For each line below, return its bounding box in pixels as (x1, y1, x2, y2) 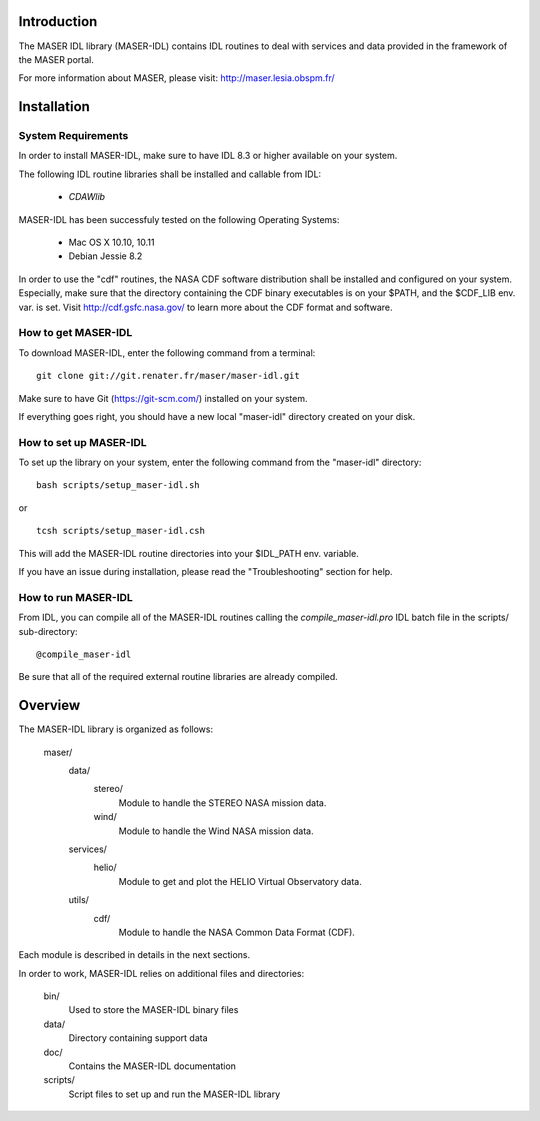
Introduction (18, 13, 98, 30)
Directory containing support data (68, 1032, 209, 1044)
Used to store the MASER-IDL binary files (68, 1004, 239, 1016)
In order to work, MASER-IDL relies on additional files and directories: (18, 967, 305, 979)
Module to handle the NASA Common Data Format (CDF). (118, 926, 355, 938)
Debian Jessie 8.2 (68, 250, 143, 262)
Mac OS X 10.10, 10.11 (68, 236, 155, 249)
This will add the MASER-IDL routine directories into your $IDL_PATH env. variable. (18, 547, 359, 559)
